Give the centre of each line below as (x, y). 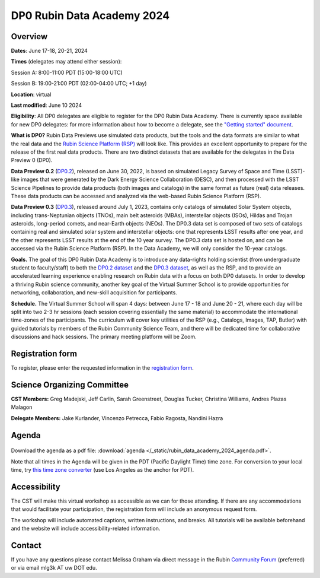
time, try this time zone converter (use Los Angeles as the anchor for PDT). (103, 469)
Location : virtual (31, 94)
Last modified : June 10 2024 (47, 105)
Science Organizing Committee (70, 385)
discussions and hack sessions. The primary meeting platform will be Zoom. (104, 337)
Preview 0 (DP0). (32, 160)
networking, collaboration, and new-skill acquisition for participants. (94, 293)
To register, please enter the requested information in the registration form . (102, 368)
